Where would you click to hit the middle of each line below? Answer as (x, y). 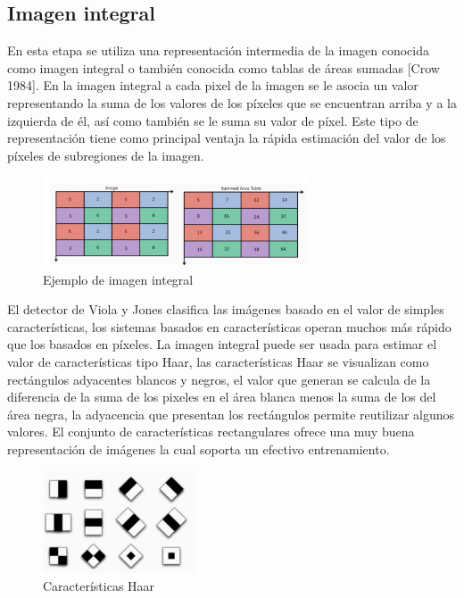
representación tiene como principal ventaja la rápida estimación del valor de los (227, 138)
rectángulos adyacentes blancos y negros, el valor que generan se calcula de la (219, 379)
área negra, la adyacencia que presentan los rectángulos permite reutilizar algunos (231, 414)
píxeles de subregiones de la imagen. (106, 155)
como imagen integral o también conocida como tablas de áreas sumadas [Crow (224, 67)
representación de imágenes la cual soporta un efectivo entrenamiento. (199, 448)
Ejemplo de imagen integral (118, 279)
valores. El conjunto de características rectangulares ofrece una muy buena (211, 432)
